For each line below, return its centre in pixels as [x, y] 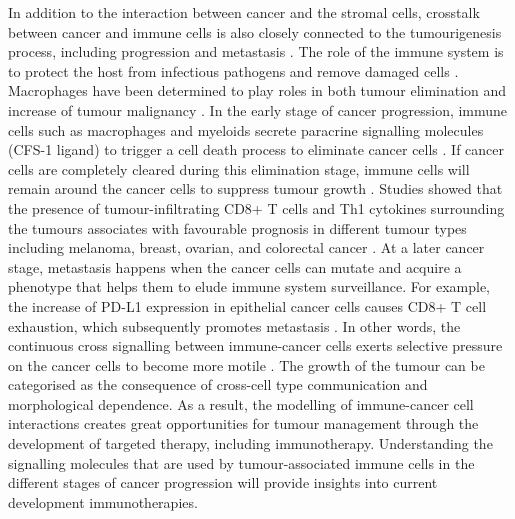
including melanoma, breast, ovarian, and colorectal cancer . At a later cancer [246, 247]
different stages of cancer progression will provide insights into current [223, 482]
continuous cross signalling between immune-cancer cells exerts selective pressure [255, 345]
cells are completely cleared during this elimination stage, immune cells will [239, 168]
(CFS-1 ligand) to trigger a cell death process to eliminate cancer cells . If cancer [256, 149]
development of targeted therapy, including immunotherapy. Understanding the [250, 443]
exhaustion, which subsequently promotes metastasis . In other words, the [234, 325]
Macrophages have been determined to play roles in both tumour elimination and [257, 90]
